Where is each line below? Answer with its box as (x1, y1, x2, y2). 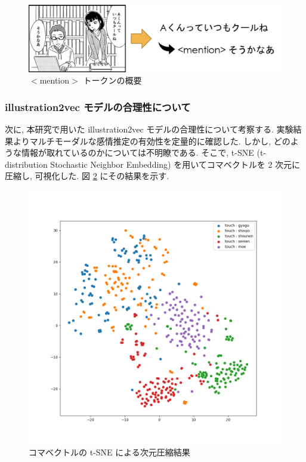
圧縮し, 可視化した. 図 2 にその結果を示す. (5, 170, 169, 182)
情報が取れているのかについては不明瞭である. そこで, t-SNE (21, 146, 254, 159)
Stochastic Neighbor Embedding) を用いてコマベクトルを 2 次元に (50, 158, 301, 170)
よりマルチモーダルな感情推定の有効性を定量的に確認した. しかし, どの (13, 134, 290, 147)
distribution (5, 158, 48, 170)
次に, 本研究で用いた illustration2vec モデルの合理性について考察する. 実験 (5, 123, 293, 135)
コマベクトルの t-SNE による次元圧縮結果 (29, 445, 190, 458)
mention (39, 74, 70, 87)
